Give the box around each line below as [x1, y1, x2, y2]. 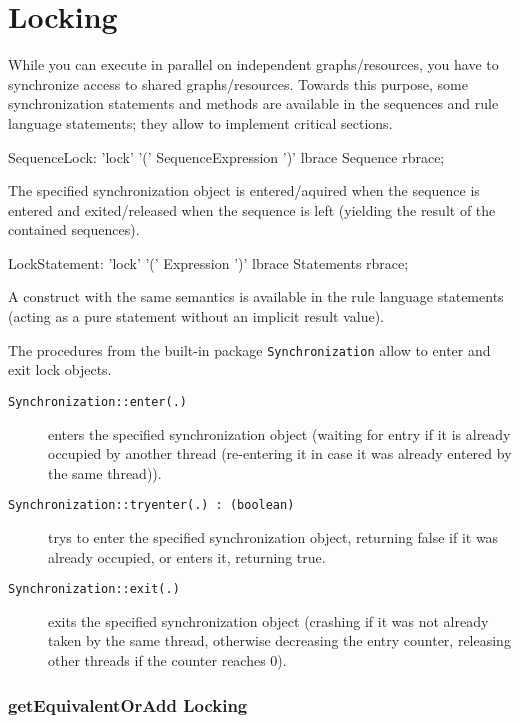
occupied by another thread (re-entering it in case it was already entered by [48, 443, 512, 464]
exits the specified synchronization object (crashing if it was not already [48, 610, 489, 631]
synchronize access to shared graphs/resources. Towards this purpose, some [8, 73, 468, 94]
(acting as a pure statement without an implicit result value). [8, 306, 384, 327]
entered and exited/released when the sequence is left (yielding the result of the [8, 199, 496, 220]
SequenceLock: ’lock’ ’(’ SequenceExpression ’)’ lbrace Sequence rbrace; [8, 146, 445, 167]
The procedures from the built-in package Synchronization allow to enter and [8, 339, 491, 360]
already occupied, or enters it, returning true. [48, 546, 326, 567]
